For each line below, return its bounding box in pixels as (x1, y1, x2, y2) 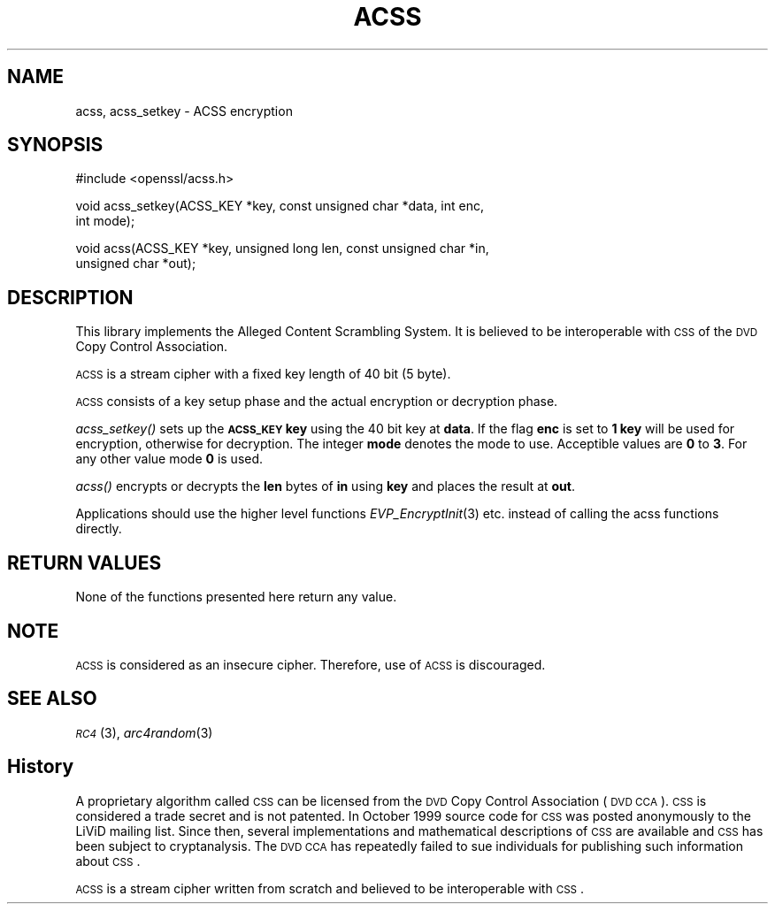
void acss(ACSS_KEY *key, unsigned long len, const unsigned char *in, (75, 241, 489, 256)
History (7, 755, 74, 778)
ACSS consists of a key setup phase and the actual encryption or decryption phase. (75, 394, 558, 410)
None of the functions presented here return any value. (75, 589, 397, 605)
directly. (75, 521, 122, 537)
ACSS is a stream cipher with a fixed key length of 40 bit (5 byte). (75, 366, 451, 382)
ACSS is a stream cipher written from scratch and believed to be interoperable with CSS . (75, 880, 585, 896)
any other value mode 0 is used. (75, 451, 264, 467)
